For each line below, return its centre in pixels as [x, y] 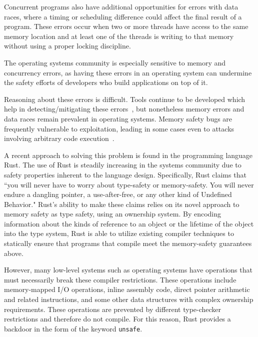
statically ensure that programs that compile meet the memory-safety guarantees [128, 243]
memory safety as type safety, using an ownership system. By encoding [112, 214]
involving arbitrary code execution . [59, 138]
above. [14, 253]
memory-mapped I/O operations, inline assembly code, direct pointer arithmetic [127, 289]
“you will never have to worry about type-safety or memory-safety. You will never [129, 184]
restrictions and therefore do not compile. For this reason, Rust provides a [117, 319]
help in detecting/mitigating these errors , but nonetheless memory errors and [124, 109]
